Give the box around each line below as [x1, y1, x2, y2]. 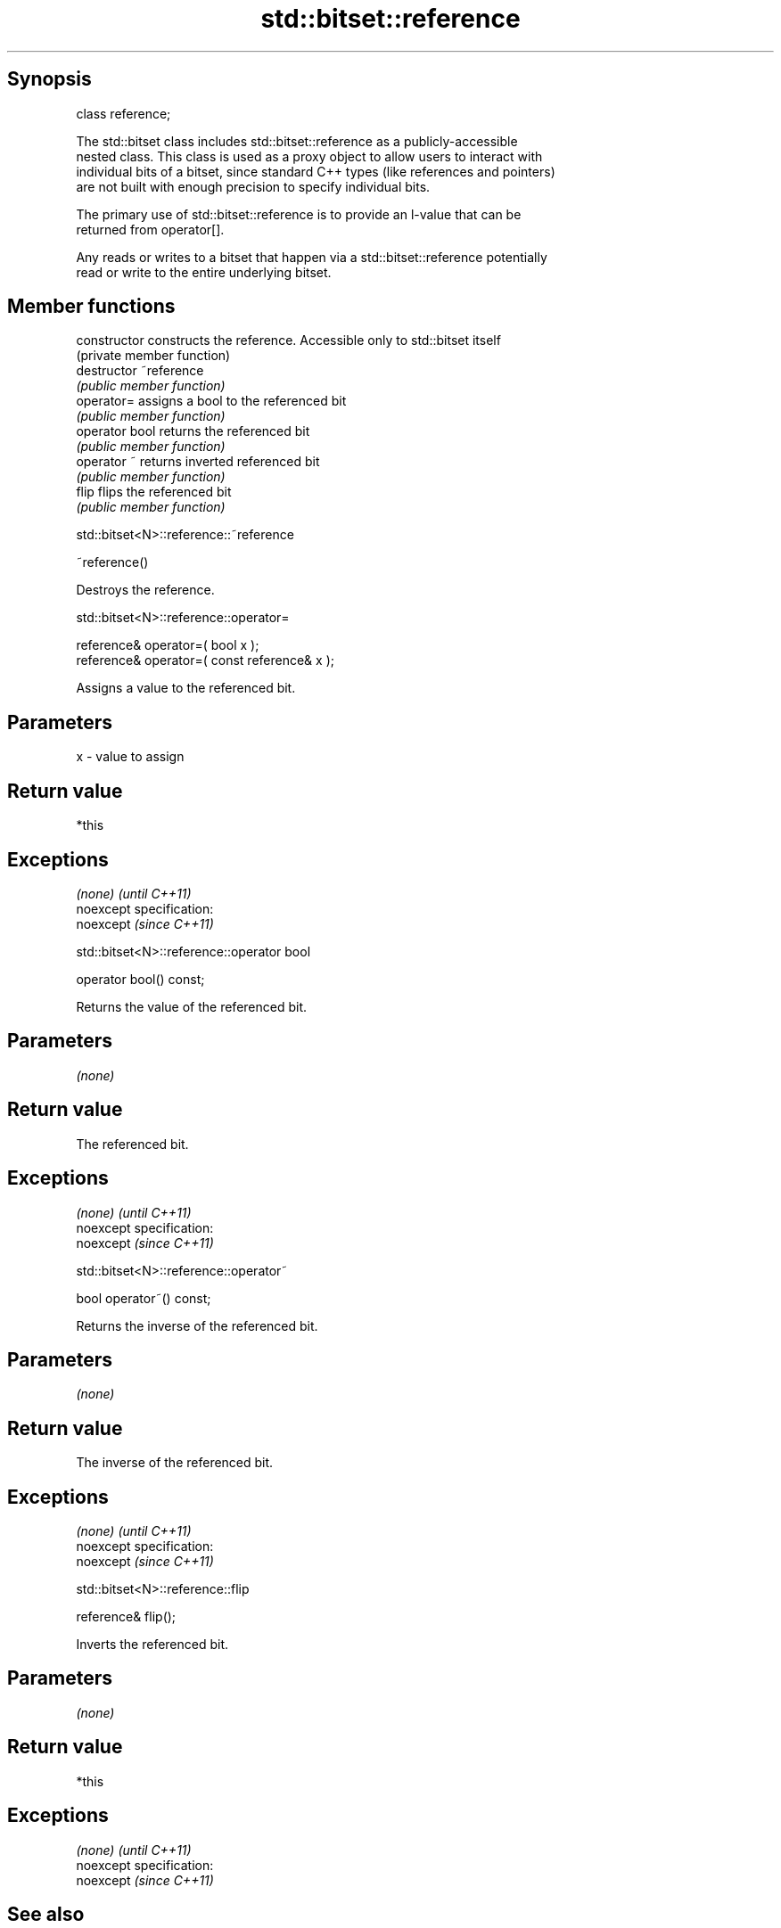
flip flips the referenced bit [76, 484, 232, 500]
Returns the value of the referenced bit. [76, 998, 308, 1014]
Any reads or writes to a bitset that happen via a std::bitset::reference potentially [76, 249, 547, 265]
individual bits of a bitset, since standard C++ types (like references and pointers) [76, 163, 555, 179]
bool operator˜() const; [76, 1290, 211, 1306]
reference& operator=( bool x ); [76, 637, 259, 653]
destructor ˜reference [76, 363, 204, 379]
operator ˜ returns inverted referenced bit [76, 454, 320, 470]
